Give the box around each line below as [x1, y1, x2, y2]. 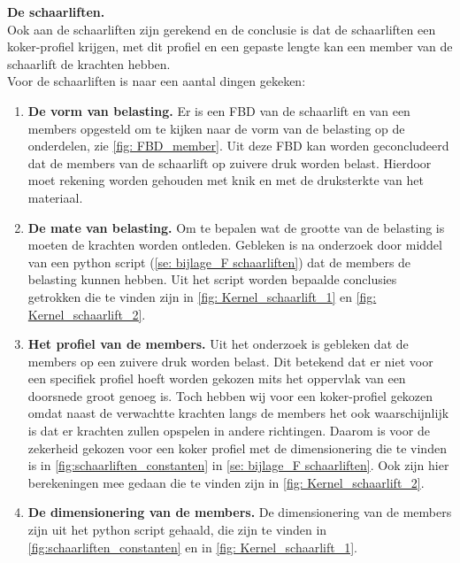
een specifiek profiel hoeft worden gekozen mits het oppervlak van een [27, 369, 406, 388]
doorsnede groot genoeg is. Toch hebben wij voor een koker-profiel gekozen [27, 386, 433, 405]
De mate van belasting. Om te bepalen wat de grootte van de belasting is [27, 218, 445, 236]
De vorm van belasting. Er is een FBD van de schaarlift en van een [27, 101, 410, 120]
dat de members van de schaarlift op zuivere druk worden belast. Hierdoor [27, 153, 432, 172]
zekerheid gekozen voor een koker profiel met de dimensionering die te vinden [27, 438, 447, 457]
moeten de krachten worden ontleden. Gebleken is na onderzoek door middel [27, 235, 442, 254]
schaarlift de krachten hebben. [7, 54, 171, 73]
